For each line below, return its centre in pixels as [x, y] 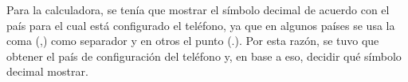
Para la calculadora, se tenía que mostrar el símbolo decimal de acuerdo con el [198, 9]
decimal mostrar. [47, 71]
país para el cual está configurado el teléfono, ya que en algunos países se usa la [201, 25]
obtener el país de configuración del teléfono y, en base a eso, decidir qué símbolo [204, 56]
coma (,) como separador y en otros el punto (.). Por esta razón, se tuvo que [193, 41]
